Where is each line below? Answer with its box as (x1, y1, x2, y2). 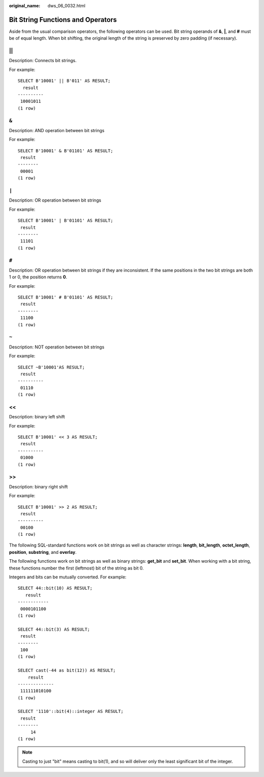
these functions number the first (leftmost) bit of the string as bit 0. (9, 565, 144, 571)
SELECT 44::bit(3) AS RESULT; (18, 626, 90, 632)
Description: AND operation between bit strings (9, 127, 105, 133)
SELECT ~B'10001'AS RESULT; (18, 365, 85, 370)
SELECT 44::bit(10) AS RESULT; (18, 585, 93, 591)
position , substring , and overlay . (9, 549, 77, 555)
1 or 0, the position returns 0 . (9, 274, 67, 280)
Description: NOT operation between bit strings (9, 344, 105, 350)
